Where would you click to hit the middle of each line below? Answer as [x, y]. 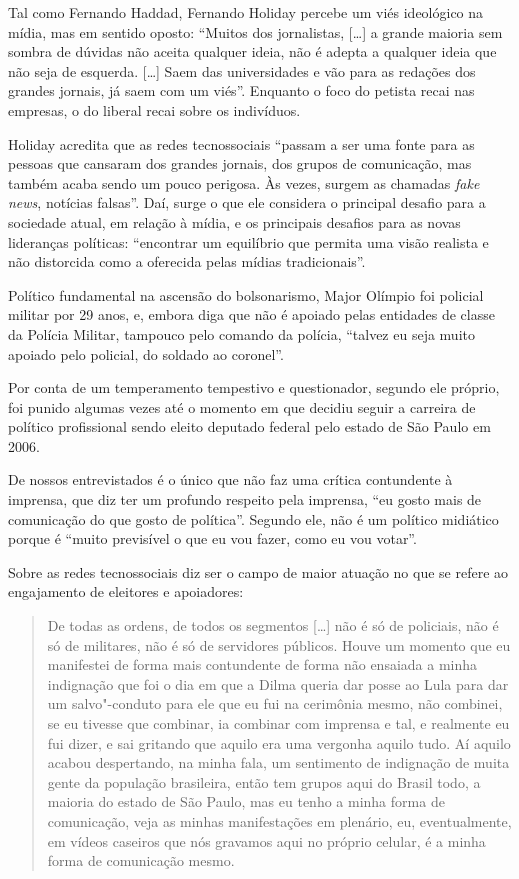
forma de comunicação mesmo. [141, 860]
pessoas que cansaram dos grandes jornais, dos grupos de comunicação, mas [240, 163]
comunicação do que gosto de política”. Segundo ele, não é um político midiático [253, 518]
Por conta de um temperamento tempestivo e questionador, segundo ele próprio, [254, 387]
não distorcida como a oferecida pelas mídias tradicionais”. [187, 261]
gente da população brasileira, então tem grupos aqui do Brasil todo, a [264, 781]
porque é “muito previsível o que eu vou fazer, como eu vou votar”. [212, 538]
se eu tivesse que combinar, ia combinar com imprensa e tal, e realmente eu [278, 723]
